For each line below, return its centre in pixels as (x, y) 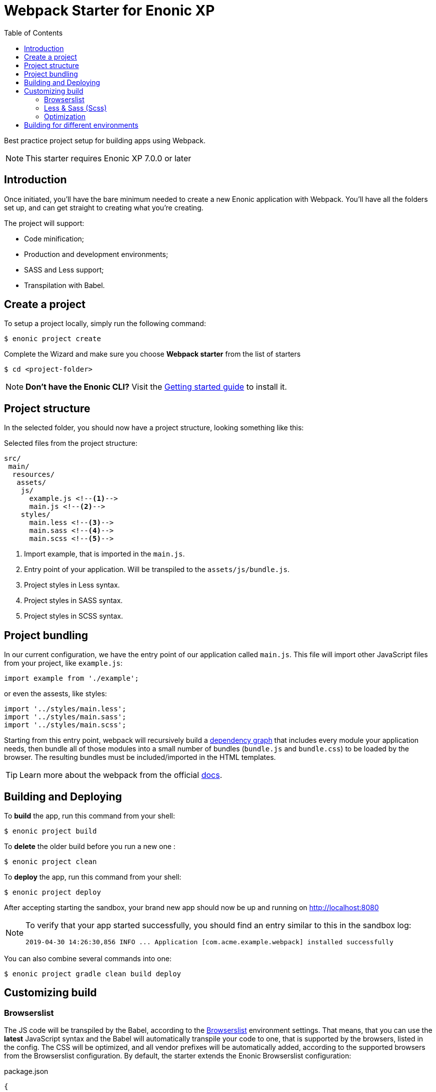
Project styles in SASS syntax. (73, 601)
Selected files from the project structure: (71, 443)
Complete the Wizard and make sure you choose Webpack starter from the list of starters (152, 354)
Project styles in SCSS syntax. (73, 616)
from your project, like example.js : (63, 663)
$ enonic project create (52, 339)
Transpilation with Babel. (64, 285)
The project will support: (44, 223)
